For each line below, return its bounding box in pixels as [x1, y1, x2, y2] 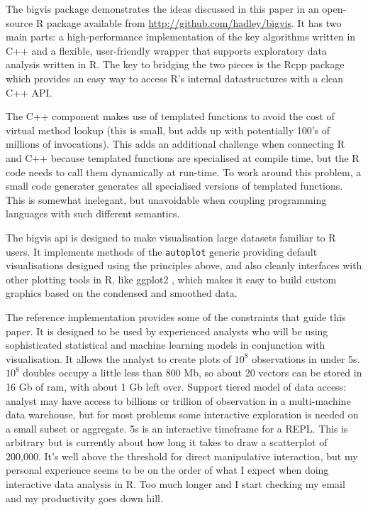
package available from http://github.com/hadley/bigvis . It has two [46, 15, 342, 30]
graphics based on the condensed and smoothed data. [6, 286, 238, 300]
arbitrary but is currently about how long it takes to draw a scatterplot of [6, 435, 328, 450]
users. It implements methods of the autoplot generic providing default [6, 244, 318, 259]
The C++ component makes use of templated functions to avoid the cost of [6, 109, 335, 124]
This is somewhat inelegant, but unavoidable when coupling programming [6, 192, 327, 207]
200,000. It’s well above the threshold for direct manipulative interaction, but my [6, 448, 358, 463]
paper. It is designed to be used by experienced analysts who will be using [6, 323, 328, 338]
